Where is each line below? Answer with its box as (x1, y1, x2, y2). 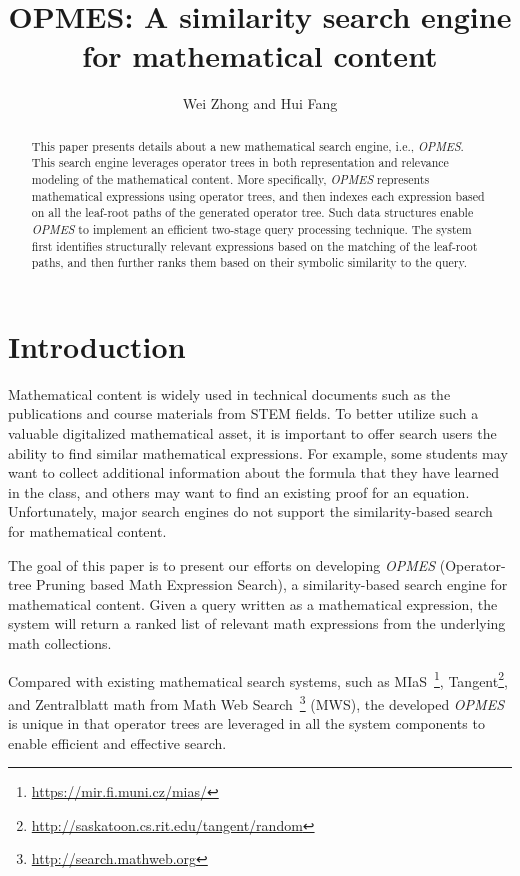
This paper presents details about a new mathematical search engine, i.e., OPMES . (31, 137, 464, 154)
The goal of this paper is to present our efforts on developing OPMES (8, 554, 436, 575)
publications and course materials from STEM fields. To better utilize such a (8, 403, 479, 424)
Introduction (8, 325, 186, 366)
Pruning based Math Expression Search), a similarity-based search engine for (36, 574, 508, 595)
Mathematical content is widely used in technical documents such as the (8, 383, 451, 404)
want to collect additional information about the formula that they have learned (8, 462, 499, 483)
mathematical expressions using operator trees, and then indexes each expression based (31, 187, 485, 204)
